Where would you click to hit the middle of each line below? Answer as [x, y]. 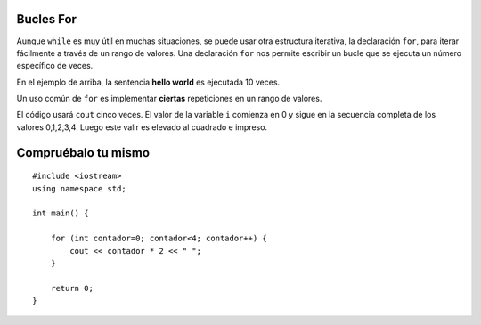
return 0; [72, 288]
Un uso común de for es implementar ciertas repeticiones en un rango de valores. [169, 99]
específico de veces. [55, 66]
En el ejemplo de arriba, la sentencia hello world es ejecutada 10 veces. [148, 82]
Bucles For [47, 19]
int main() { [61, 213]
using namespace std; [79, 188]
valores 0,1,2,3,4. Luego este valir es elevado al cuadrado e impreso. [142, 127]
